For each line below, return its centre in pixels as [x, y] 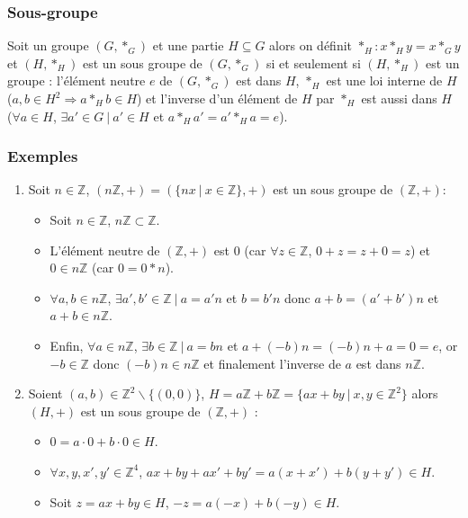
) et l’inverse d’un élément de [217, 98]
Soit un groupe [48, 45]
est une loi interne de [384, 80]
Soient [45, 393]
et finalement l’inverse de [272, 363]
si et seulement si [313, 63]
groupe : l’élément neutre [76, 80]
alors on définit [311, 45]
